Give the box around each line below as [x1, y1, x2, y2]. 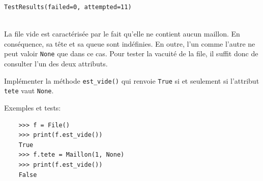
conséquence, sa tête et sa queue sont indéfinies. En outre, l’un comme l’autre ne [4, 38, 255, 49]
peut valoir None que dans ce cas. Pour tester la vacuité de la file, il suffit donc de [4, 48, 258, 59]
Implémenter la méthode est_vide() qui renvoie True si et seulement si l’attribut [4, 75, 259, 86]
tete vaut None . [4, 85, 54, 96]
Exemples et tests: [4, 102, 61, 113]
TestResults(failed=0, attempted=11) [4, 4, 132, 11]
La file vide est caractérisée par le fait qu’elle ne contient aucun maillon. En [4, 28, 240, 39]
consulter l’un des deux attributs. [4, 58, 108, 69]
